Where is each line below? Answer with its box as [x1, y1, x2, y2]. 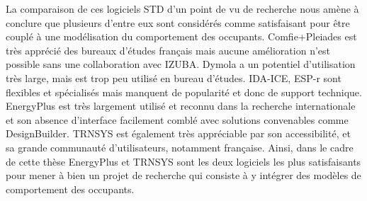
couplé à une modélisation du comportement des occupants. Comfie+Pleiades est [6, 29, 357, 44]
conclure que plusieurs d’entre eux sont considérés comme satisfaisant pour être [6, 15, 350, 30]
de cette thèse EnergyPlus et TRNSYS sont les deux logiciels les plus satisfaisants [6, 154, 361, 168]
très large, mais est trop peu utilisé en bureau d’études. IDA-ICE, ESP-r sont [6, 70, 341, 85]
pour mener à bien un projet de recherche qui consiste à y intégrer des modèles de [6, 168, 361, 183]
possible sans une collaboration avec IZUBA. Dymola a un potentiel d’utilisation [6, 57, 356, 71]
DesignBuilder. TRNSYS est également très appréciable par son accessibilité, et [6, 126, 351, 141]
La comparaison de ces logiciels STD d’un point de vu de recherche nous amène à [6, 1, 359, 16]
